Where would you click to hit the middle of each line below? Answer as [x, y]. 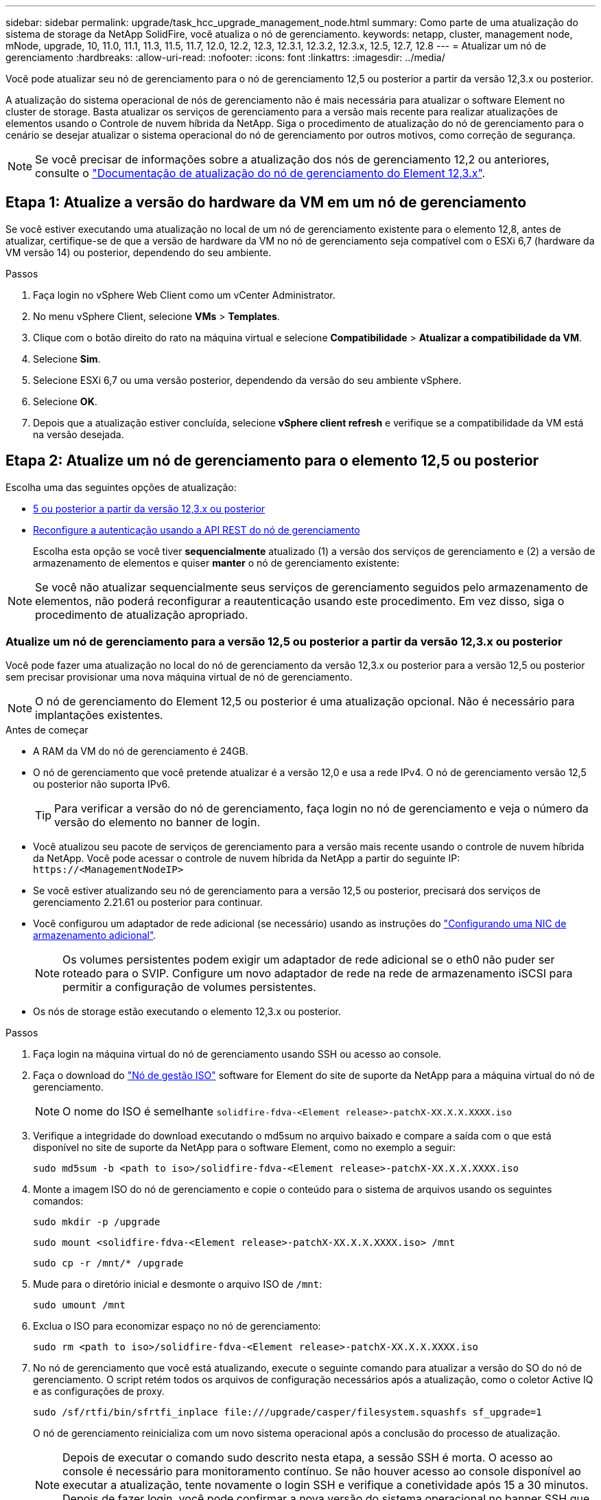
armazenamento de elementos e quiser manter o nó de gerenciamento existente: [216, 562]
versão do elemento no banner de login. [157, 822]
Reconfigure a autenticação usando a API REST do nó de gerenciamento [197, 530]
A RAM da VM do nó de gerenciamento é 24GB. [141, 751]
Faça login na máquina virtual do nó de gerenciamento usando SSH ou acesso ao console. [237, 1054]
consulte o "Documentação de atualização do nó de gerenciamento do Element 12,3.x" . [260, 173]
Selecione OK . [65, 401]
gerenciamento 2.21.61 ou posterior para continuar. [148, 902]
